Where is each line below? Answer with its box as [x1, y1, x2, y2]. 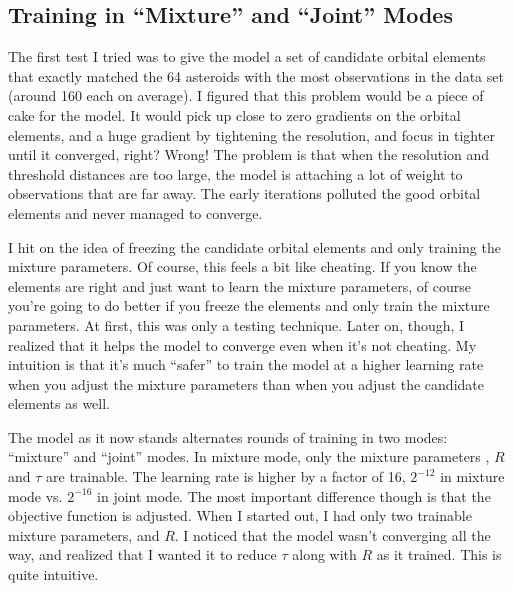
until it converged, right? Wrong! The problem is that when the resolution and [8, 144, 490, 165]
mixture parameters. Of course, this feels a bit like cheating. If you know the [8, 256, 477, 277]
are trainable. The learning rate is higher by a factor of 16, [46, 466, 406, 487]
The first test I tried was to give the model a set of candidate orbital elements [8, 46, 486, 67]
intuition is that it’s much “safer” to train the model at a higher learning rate [8, 354, 484, 375]
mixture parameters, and [8, 524, 160, 545]
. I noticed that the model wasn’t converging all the [174, 524, 491, 545]
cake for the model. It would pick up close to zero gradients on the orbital [8, 104, 461, 125]
